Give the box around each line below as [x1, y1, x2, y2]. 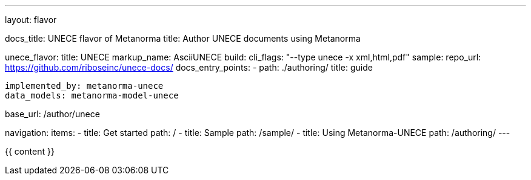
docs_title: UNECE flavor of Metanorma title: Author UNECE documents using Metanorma [5, 33, 361, 43]
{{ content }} [5, 146, 55, 156]
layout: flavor [5, 14, 57, 25]
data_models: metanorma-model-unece [5, 91, 179, 100]
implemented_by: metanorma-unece [5, 81, 164, 91]
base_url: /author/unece [5, 109, 100, 119]
